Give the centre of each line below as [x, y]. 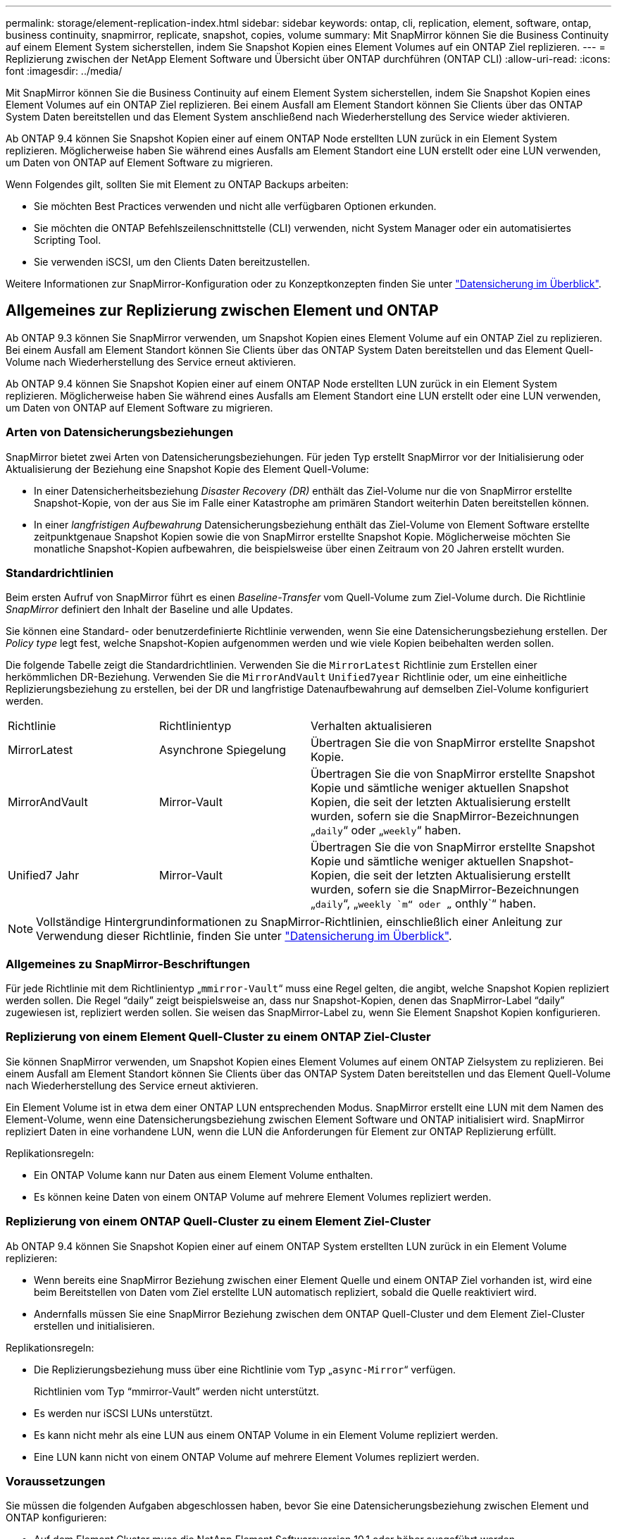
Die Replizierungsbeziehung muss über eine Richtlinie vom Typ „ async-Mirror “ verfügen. [245, 1369]
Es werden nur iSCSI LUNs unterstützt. [123, 1413]
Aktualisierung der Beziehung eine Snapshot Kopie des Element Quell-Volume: [187, 469]
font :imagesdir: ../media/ [64, 71]
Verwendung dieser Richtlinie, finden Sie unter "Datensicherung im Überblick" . [244, 936]
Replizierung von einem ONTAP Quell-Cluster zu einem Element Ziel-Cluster [218, 1222]
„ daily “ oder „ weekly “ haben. [386, 830]
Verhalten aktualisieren [372, 726]
